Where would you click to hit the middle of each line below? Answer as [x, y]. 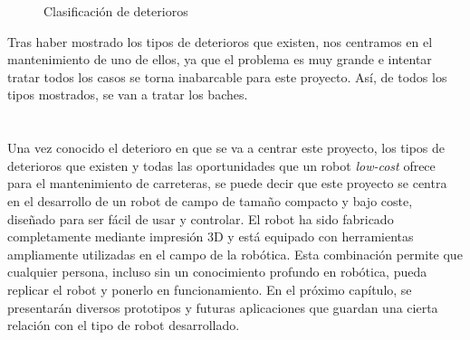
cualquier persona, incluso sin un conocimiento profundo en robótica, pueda [217, 272]
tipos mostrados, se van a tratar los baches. [128, 94]
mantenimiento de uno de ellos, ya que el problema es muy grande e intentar [220, 59]
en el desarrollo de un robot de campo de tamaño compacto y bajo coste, [210, 200]
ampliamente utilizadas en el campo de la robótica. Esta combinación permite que [235, 254]
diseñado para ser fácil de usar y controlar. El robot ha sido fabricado [201, 218]
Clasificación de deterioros [116, 11]
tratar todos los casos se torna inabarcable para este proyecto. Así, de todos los [227, 76]
